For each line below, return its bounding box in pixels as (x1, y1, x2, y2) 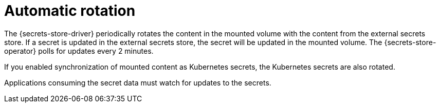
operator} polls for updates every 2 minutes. (4, 46, 154, 55)
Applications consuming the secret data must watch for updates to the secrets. (4, 78, 271, 87)
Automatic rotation (4, 2, 136, 19)
